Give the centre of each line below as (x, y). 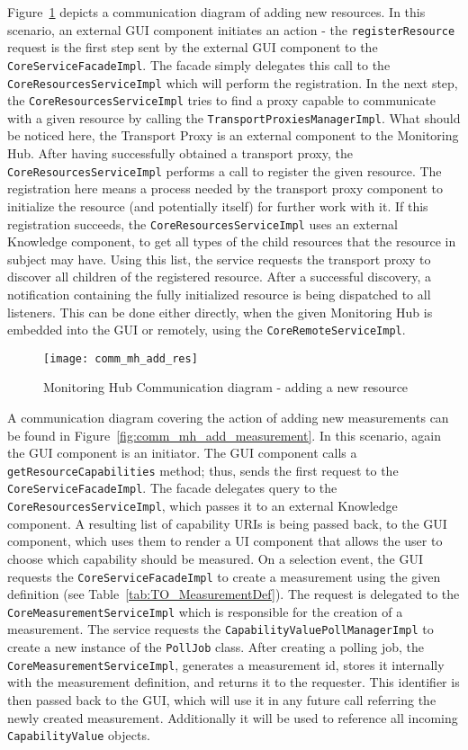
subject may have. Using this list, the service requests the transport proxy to (219, 259)
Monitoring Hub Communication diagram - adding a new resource (226, 387)
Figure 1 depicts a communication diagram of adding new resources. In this (216, 12)
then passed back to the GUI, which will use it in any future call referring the (222, 700)
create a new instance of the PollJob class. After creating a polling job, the (216, 647)
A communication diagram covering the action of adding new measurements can (228, 418)
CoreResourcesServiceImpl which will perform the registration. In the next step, (233, 82)
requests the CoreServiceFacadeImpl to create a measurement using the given (224, 576)
